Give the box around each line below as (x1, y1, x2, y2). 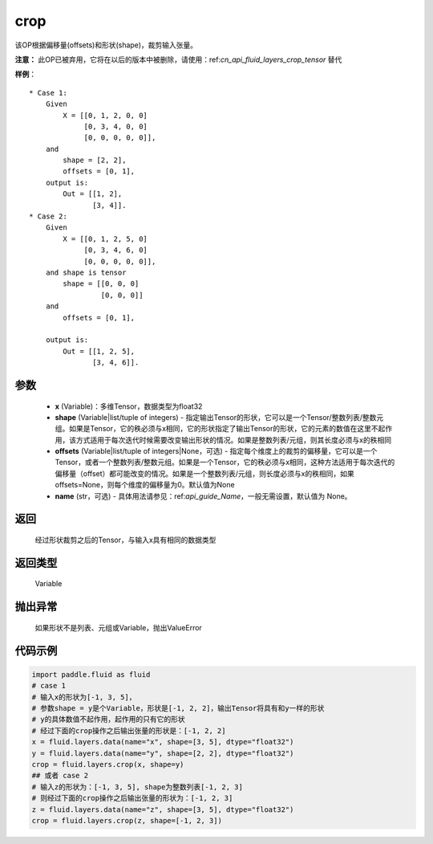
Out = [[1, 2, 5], (63, 346, 136, 356)
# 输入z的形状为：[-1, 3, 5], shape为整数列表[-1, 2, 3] (31, 782, 244, 791)
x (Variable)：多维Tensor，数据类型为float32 (55, 402, 203, 411)
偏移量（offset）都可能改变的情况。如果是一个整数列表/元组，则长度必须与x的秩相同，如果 (55, 468, 354, 478)
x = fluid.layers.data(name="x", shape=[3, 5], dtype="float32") (31, 737, 294, 747)
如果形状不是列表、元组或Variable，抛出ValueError (34, 622, 202, 632)
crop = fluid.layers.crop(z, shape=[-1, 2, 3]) (31, 816, 222, 825)
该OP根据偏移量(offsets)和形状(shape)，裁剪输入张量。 (14, 40, 198, 50)
